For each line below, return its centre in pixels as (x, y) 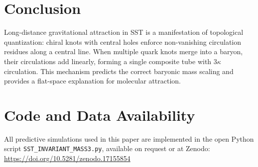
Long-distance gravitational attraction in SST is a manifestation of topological (124, 32)
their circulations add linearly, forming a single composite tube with (108, 61)
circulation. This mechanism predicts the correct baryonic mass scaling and (119, 71)
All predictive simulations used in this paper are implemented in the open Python (129, 138)
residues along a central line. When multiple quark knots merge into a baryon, (124, 51)
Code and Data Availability (100, 115)
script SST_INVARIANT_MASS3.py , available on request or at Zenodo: (107, 148)
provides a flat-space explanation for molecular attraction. (92, 81)
